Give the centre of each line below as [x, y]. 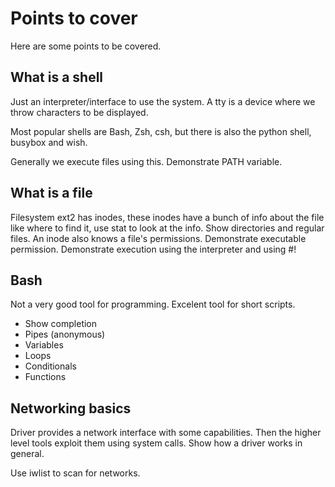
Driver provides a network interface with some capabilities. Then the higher [166, 433]
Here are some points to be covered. [86, 46]
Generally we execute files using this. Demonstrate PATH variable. [146, 161]
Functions [45, 377]
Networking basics [71, 408]
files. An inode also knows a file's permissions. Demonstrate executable [158, 238]
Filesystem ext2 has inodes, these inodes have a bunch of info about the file [167, 217]
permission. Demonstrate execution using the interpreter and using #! [153, 249]
